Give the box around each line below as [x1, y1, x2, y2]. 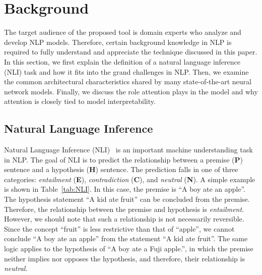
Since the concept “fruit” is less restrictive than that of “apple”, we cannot [4, 223, 235, 234]
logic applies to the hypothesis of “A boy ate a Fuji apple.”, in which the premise [4, 243, 253, 254]
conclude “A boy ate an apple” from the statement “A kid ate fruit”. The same [4, 233, 248, 244]
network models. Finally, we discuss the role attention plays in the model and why [4, 86, 258, 96]
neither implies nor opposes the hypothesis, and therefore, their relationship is [4, 253, 245, 263]
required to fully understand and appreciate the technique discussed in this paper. [4, 46, 257, 57]
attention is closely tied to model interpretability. [4, 96, 156, 106]
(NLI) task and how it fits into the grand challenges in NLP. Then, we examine [4, 66, 249, 77]
